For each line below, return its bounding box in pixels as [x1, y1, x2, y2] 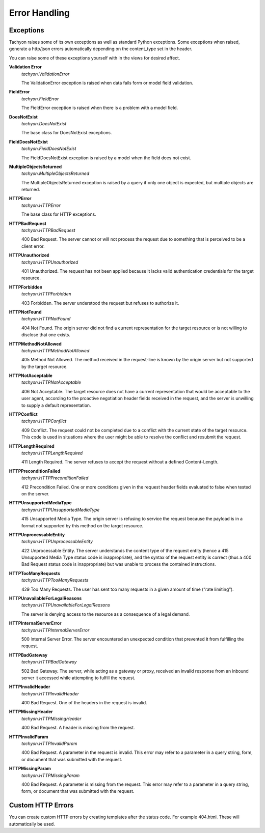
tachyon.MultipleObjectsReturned [21, 171, 89, 176]
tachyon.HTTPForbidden [21, 291, 71, 297]
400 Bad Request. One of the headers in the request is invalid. [21, 700, 147, 706]
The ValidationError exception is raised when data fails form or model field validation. [21, 80, 193, 86]
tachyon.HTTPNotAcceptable [21, 379, 81, 385]
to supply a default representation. [21, 402, 91, 408]
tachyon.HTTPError [21, 202, 61, 208]
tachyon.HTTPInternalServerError [21, 627, 90, 633]
